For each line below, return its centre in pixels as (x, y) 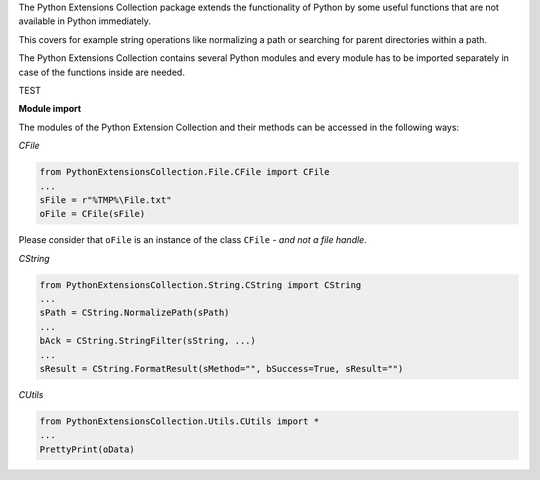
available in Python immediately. (85, 21)
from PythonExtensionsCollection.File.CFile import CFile (184, 172)
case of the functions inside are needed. (101, 72)
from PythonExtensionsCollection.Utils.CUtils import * (179, 421)
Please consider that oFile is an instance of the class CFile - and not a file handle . (192, 240)
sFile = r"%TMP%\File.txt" (105, 199)
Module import (50, 109)
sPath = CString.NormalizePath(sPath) (134, 313)
